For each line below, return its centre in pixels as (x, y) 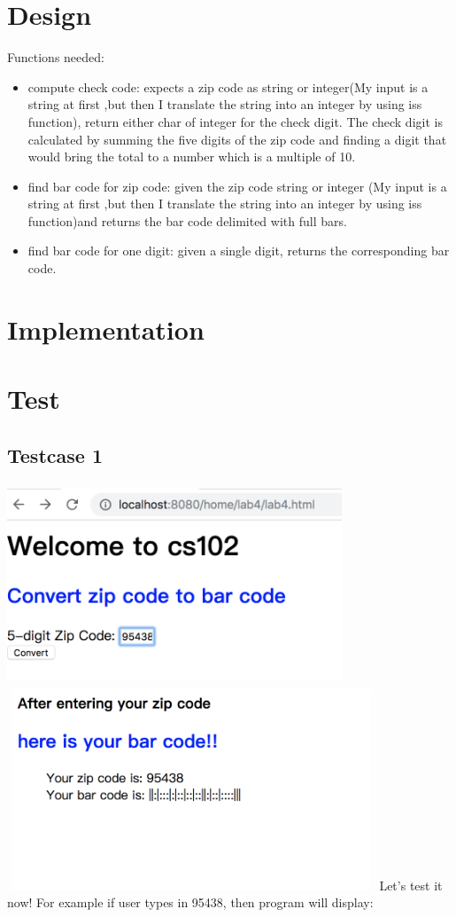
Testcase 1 (55, 455)
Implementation (106, 329)
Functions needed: (56, 57)
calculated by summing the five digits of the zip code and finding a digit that (237, 139)
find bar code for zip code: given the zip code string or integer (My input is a (237, 186)
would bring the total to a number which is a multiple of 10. (192, 157)
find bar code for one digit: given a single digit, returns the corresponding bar (239, 251)
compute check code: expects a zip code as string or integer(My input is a (228, 86)
